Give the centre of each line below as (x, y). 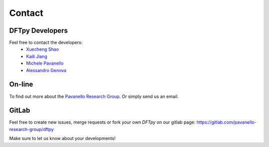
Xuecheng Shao (43, 49)
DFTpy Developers (39, 31)
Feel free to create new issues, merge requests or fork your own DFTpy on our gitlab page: (102, 122)
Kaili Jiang (37, 56)
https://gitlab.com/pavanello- (226, 122)
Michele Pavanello (45, 63)
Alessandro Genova (46, 70)
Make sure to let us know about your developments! (62, 139)
